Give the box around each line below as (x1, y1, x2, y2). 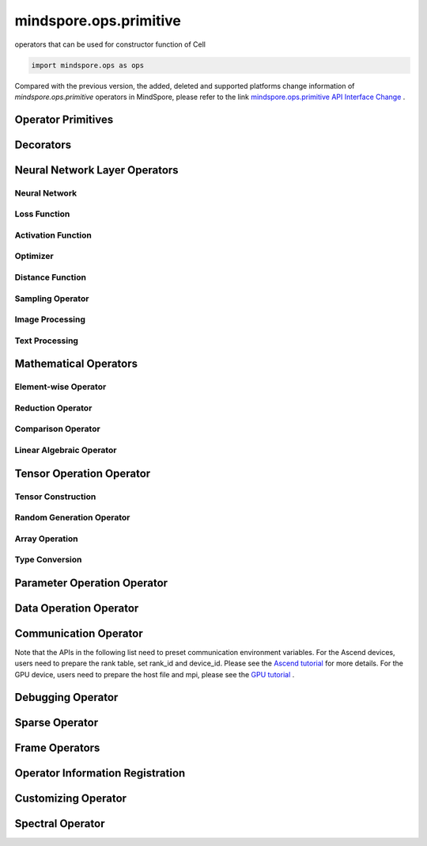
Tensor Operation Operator (14, 467, 151, 480)
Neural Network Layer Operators (14, 163, 179, 177)
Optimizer (14, 250, 55, 261)
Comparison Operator (14, 424, 100, 435)
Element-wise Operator (14, 381, 107, 392)
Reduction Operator (14, 402, 93, 413)
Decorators (14, 138, 72, 151)
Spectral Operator (14, 817, 105, 830)
